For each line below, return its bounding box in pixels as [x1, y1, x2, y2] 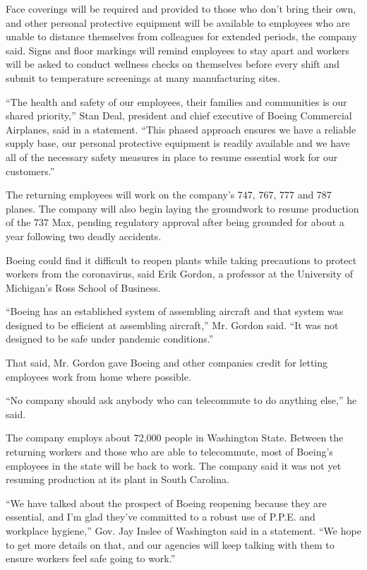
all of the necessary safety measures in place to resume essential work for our [6, 149, 338, 164]
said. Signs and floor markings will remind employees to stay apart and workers [6, 42, 349, 57]
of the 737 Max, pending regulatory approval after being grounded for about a [6, 215, 344, 230]
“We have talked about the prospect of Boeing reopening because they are [6, 495, 327, 510]
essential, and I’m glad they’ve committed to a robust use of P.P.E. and [6, 509, 315, 524]
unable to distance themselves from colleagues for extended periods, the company [6, 29, 357, 44]
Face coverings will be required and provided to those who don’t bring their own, [6, 1, 356, 16]
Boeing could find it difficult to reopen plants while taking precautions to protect [6, 252, 357, 267]
